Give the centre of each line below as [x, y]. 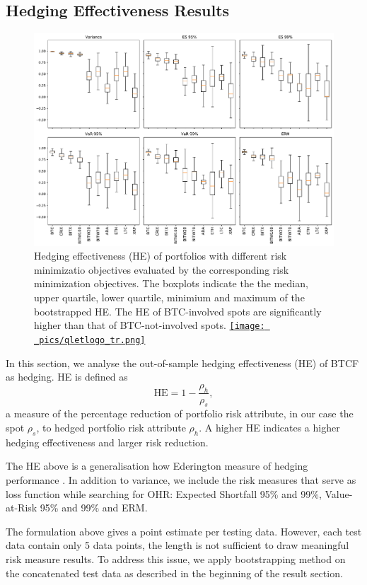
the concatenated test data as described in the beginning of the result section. [174, 573]
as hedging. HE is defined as [67, 377]
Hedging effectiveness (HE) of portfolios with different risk [161, 256]
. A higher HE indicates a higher [269, 427]
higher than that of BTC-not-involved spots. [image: [150, 325]
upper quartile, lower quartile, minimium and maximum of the [169, 297]
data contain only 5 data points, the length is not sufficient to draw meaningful [177, 545]
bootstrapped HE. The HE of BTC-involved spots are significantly [178, 311]
